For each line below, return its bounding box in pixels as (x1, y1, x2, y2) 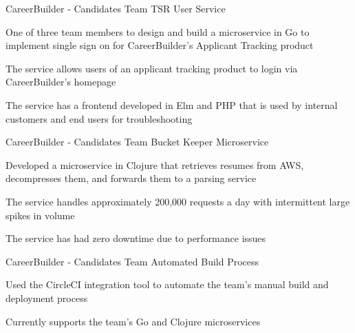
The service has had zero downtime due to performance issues (6, 231, 266, 245)
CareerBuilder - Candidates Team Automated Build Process (6, 254, 259, 268)
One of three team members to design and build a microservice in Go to (6, 24, 310, 39)
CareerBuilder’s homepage (6, 74, 116, 89)
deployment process (6, 290, 88, 305)
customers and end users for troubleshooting (6, 111, 193, 125)
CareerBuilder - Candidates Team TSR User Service (6, 1, 226, 15)
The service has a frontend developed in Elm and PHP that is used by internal (6, 97, 338, 112)
